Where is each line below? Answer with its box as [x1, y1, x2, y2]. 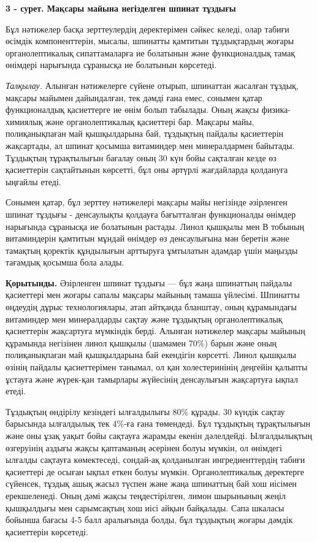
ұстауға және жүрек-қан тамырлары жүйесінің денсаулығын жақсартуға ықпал [6, 372, 299, 385]
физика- [261, 103, 291, 116]
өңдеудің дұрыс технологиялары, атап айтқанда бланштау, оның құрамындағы [6, 300, 297, 313]
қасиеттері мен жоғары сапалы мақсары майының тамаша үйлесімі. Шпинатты [6, 288, 300, 301]
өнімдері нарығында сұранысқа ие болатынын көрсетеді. [6, 58, 217, 71]
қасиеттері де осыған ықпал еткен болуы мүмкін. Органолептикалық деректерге [6, 465, 305, 478]
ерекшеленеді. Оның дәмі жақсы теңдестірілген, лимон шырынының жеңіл [6, 489, 286, 502]
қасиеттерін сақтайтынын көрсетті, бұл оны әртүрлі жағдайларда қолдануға [6, 163, 288, 176]
